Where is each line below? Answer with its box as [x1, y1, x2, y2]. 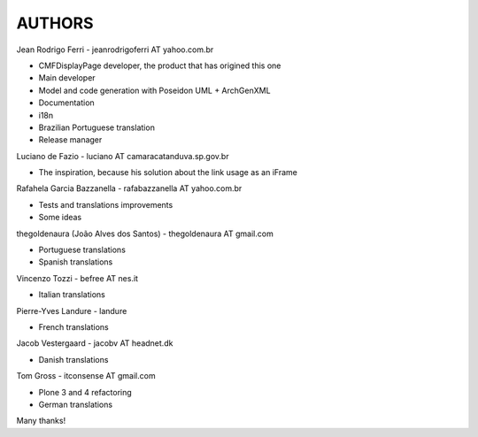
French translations [38, 321, 110, 332]
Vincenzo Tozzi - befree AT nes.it [16, 272, 139, 283]
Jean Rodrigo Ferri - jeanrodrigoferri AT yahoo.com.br [16, 44, 214, 55]
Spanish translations [38, 257, 113, 267]
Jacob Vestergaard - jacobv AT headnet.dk [16, 338, 173, 349]
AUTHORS [16, 13, 94, 33]
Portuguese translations [38, 244, 126, 256]
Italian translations [38, 289, 105, 300]
